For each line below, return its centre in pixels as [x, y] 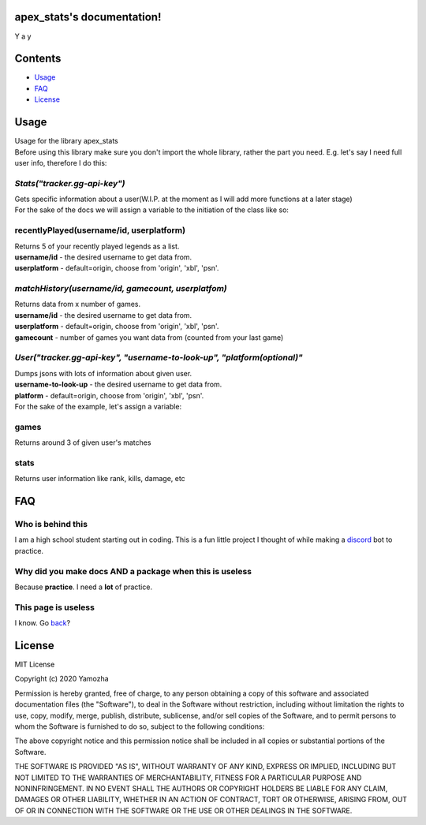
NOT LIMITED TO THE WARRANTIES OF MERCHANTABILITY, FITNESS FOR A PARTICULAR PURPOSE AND [188, 778]
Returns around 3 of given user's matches [83, 442]
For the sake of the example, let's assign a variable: [98, 406]
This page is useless [54, 607]
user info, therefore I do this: [61, 162]
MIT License [35, 664]
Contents [38, 59]
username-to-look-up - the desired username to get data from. [118, 385]
